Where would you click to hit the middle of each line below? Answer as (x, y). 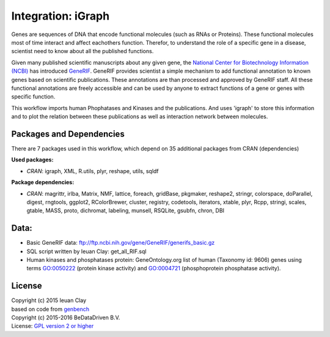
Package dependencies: (43, 182)
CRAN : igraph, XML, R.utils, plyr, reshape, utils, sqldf (93, 171)
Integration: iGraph (61, 16)
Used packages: (32, 160)
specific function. (33, 97)
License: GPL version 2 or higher (53, 326)
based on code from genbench (50, 309)
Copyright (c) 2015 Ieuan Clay (49, 300)
